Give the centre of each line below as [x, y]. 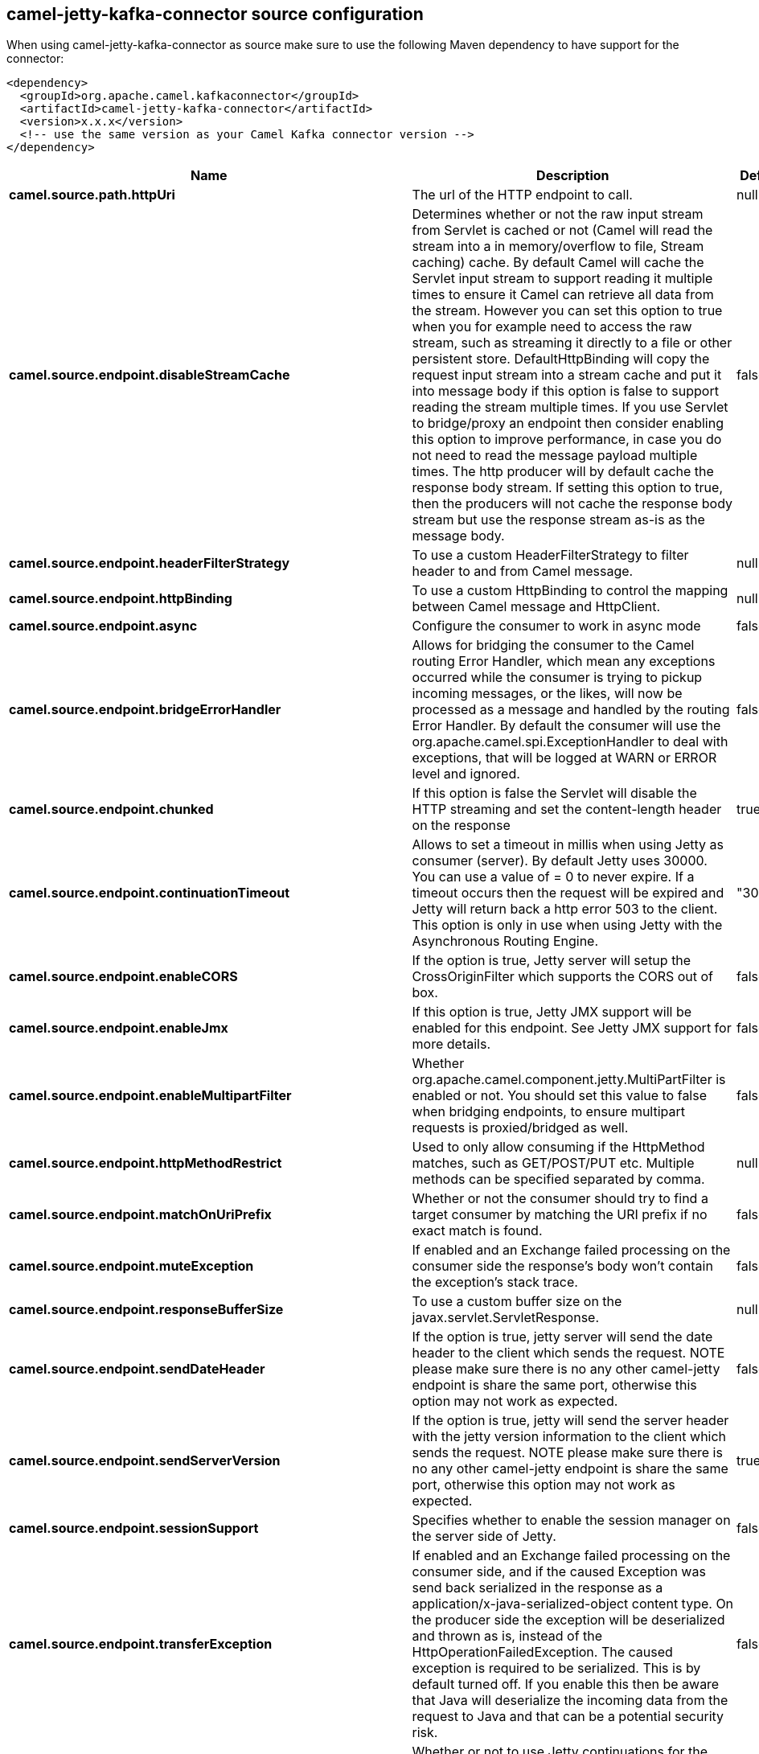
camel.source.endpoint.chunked [111, 809]
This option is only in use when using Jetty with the [567, 925]
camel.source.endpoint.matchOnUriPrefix [140, 1215]
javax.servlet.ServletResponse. [506, 1318]
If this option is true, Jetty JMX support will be [552, 1012]
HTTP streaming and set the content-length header [567, 809]
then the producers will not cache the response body [572, 504]
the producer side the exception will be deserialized [568, 1620]
